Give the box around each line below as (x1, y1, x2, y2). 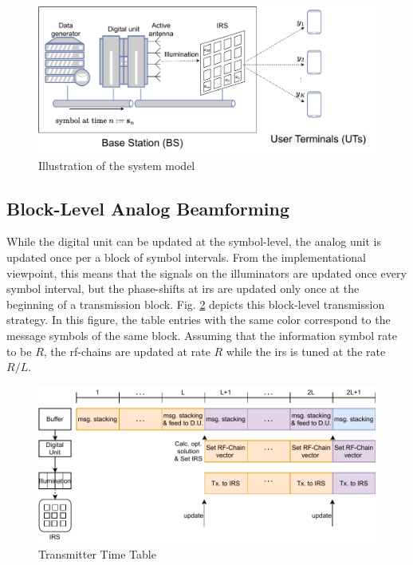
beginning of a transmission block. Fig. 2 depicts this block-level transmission (6, 295, 385, 312)
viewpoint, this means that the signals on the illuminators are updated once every (6, 264, 407, 281)
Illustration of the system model (38, 156, 195, 173)
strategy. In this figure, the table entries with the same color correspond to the (6, 311, 391, 328)
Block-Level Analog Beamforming (6, 196, 290, 220)
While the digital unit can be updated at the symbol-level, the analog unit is (6, 233, 381, 250)
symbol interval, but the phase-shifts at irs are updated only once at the (6, 280, 360, 297)
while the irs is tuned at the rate (226, 342, 386, 359)
